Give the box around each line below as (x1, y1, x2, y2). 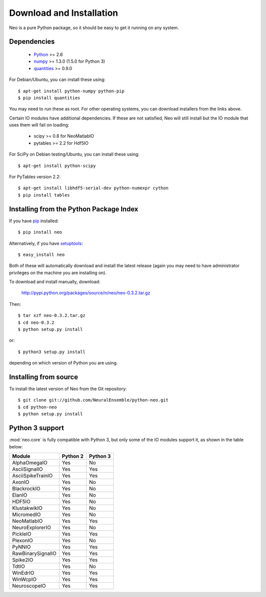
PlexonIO (12, 537, 33, 544)
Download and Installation (9, 7, 118, 18)
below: (9, 443, 23, 449)
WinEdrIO (12, 569, 34, 576)
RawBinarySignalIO (12, 550, 57, 557)
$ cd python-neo (18, 404, 57, 410)
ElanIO (12, 491, 28, 498)
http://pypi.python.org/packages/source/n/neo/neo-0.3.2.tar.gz (21, 290, 150, 296)
